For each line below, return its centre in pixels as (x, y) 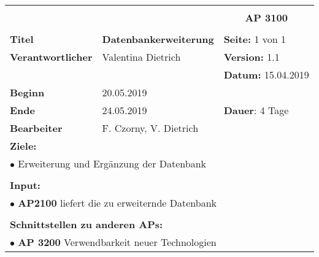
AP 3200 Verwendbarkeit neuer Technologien (117, 242)
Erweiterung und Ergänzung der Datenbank (112, 163)
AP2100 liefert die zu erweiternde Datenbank (117, 203)
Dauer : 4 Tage (256, 110)
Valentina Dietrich (141, 57)
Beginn (27, 92)
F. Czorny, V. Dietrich (150, 128)
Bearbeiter (36, 128)
